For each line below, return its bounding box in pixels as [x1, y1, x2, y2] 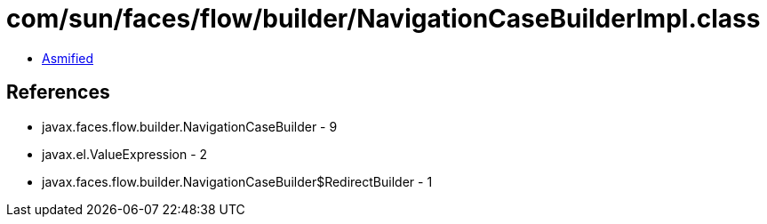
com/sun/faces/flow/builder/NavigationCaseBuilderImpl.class [6, 4, 761, 34]
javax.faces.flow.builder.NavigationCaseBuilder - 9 [42, 118, 338, 134]
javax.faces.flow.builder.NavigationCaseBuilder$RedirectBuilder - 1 [42, 173, 433, 189]
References [6, 81, 110, 104]
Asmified [42, 50, 94, 66]
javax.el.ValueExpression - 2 [42, 146, 208, 162]
